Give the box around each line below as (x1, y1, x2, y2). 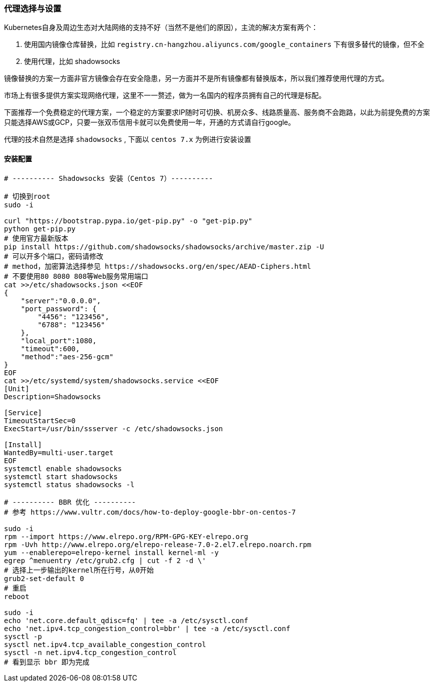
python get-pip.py (4, 224, 76, 233)
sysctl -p (4, 632, 42, 641)
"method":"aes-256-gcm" (20, 352, 114, 361)
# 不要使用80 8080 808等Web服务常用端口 (4, 272, 148, 280)
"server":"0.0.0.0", (20, 296, 101, 305)
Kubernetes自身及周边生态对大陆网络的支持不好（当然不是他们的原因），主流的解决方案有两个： (4, 23, 318, 32)
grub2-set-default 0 (4, 574, 84, 583)
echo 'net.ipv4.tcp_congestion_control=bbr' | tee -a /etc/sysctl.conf (4, 624, 291, 633)
